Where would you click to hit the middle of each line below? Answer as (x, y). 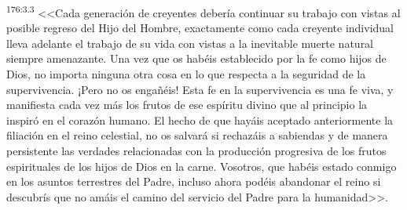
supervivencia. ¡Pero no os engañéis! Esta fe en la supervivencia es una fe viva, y (200, 89)
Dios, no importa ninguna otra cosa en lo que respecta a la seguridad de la (186, 74)
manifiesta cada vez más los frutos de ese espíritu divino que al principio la (187, 105)
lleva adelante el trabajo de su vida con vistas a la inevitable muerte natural (190, 43)
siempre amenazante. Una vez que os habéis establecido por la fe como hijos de (196, 58)
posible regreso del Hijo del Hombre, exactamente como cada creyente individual (200, 28)
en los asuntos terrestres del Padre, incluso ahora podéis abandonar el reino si (194, 181)
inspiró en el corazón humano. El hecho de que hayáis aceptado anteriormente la (200, 119)
